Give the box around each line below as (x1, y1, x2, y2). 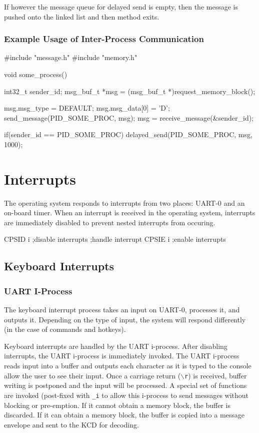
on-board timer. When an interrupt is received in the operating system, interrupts (4, 207, 255, 218)
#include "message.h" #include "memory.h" (4, 52, 137, 63)
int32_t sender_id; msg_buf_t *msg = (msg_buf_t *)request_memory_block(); (4, 86, 255, 96)
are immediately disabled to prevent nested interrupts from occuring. (4, 217, 215, 227)
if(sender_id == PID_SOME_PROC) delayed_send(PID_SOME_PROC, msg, (4, 129, 252, 140)
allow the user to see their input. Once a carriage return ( (4, 370, 181, 380)
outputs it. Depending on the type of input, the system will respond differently (4, 314, 246, 324)
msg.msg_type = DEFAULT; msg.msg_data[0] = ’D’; (4, 103, 170, 113)
